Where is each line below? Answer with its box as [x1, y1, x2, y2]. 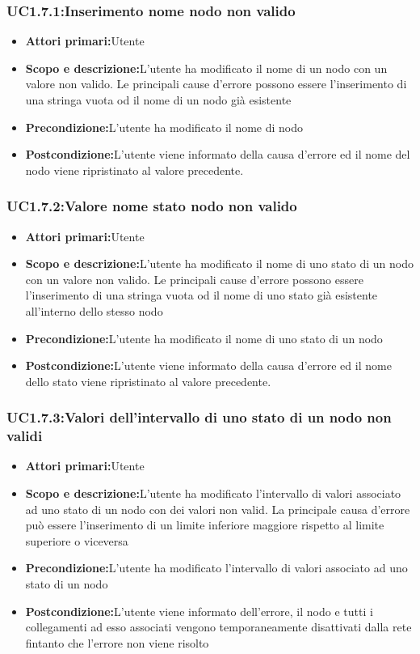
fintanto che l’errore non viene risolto [25, 634, 209, 651]
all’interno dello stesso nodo [25, 302, 163, 319]
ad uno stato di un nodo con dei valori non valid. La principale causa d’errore [25, 500, 410, 517]
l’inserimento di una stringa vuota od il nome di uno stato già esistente [25, 287, 378, 304]
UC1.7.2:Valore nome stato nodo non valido [6, 196, 297, 216]
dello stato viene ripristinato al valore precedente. [25, 372, 271, 389]
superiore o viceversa [25, 532, 128, 549]
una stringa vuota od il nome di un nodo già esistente [25, 91, 292, 108]
